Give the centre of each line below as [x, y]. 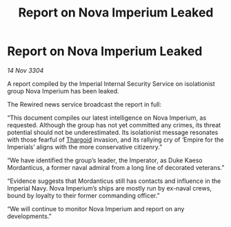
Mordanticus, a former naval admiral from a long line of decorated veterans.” [116, 167]
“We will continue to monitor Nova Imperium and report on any [96, 208]
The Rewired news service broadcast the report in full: [84, 104]
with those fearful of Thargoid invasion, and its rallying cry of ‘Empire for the [115, 140]
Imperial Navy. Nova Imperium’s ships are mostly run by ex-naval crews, [110, 188]
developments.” [29, 216]
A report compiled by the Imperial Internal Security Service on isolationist [111, 83]
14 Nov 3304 [26, 70]
